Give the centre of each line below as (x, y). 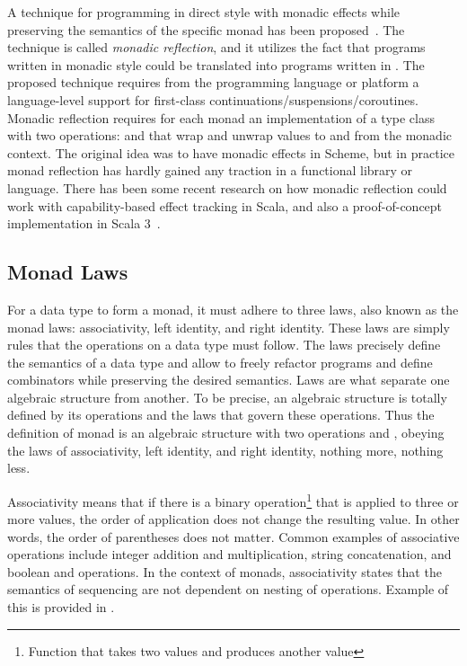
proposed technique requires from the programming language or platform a (213, 82)
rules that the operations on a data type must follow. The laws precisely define (224, 345)
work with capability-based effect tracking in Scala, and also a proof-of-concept (225, 205)
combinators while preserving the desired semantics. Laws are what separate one (229, 380)
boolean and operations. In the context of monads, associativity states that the (225, 571)
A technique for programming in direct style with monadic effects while (204, 12)
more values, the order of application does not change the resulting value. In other (233, 519)
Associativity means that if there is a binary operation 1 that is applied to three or (233, 500)
